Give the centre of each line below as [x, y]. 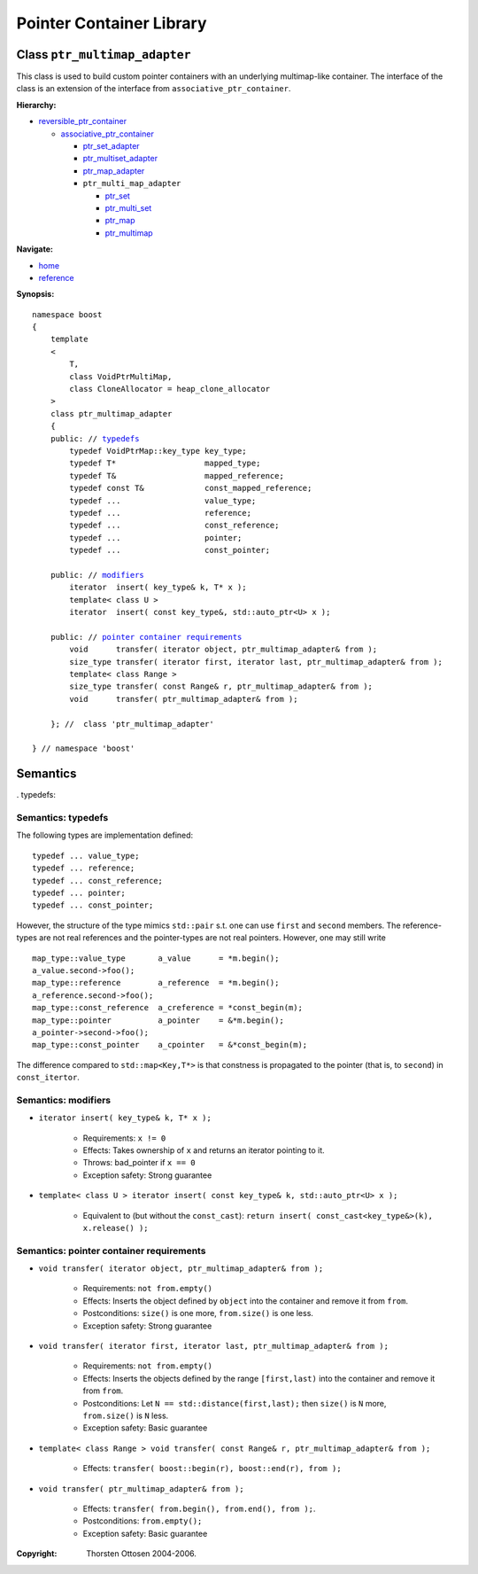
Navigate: [35, 249]
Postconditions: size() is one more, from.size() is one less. [198, 1313]
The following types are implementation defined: [105, 835]
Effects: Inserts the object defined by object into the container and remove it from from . [246, 1301]
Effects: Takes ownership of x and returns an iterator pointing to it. [204, 1150]
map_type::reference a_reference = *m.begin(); [156, 983]
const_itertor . [48, 1078]
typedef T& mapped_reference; [177, 475]
